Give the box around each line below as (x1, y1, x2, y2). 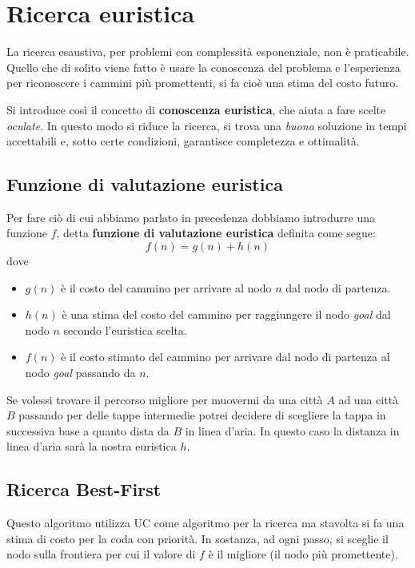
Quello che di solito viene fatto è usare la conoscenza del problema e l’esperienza (6, 58, 401, 75)
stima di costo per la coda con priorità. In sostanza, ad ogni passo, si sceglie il (6, 530, 389, 546)
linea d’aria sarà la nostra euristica (6, 438, 177, 455)
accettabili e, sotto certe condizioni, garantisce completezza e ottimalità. (6, 133, 360, 149)
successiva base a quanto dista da (6, 422, 170, 439)
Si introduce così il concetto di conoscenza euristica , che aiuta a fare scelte (6, 101, 386, 117)
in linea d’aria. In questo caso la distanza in (185, 422, 400, 439)
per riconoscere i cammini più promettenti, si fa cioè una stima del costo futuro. (6, 74, 399, 91)
